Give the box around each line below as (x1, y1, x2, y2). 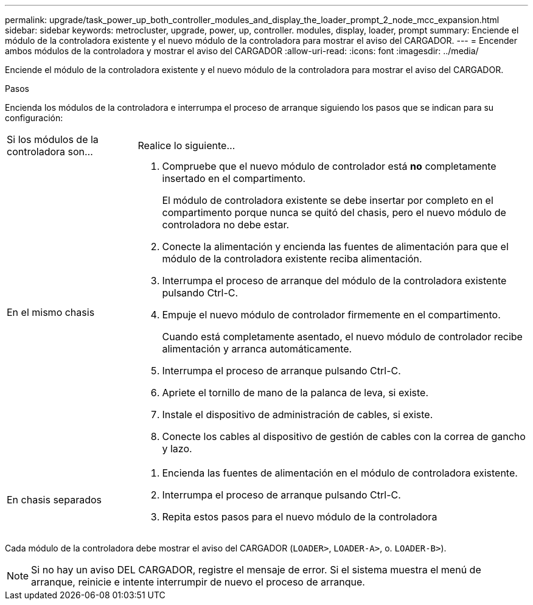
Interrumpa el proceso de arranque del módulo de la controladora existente (162, 275, 507, 287)
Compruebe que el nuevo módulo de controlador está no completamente (162, 160, 496, 172)
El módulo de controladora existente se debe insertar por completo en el (162, 194, 493, 206)
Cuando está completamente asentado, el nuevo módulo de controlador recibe (162, 330, 523, 343)
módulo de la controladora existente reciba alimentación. (162, 253, 422, 265)
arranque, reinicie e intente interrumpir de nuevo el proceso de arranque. (31, 576, 365, 588)
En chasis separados (7, 494, 102, 506)
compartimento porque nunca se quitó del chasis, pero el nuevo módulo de (162, 206, 506, 219)
